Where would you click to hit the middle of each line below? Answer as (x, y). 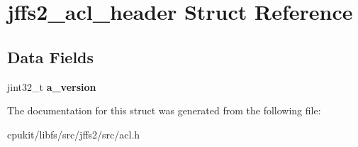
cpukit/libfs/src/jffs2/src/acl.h (74, 134)
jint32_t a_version (52, 86)
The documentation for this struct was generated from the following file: (164, 110)
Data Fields (51, 56)
